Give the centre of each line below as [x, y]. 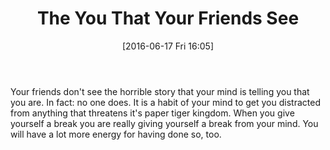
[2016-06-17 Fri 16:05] [168, 46]
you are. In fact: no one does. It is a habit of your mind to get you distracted [165, 102]
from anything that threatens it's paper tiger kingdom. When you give [152, 113]
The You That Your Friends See [168, 18]
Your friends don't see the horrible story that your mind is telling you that [160, 91]
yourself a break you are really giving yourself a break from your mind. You [164, 123]
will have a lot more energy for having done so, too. [116, 134]
